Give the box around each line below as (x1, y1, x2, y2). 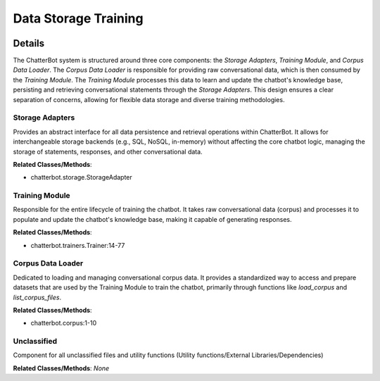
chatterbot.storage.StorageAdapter (30, 173, 133, 182)
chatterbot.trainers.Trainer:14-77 (30, 241, 125, 249)
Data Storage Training (13, 11, 144, 26)
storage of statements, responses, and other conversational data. (13, 147, 203, 156)
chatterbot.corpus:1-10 (30, 319, 97, 327)
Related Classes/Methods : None (13, 363, 110, 373)
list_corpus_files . (13, 293, 62, 301)
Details (13, 37, 45, 49)
